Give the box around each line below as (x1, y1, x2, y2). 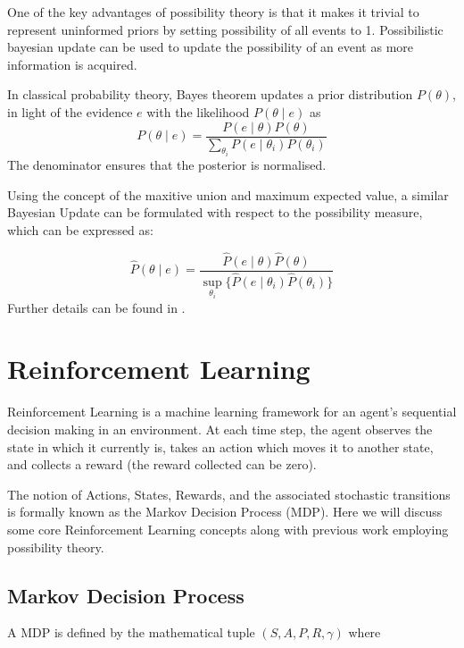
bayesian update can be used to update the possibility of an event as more (7, 38, 414, 56)
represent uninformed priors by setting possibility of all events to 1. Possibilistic (7, 20, 443, 38)
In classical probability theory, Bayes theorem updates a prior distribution (7, 85, 413, 104)
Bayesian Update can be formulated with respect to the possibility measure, (7, 203, 423, 222)
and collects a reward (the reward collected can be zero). (7, 455, 317, 474)
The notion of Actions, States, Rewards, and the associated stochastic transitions (7, 484, 451, 503)
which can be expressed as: (7, 220, 153, 239)
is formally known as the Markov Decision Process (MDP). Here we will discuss (7, 502, 443, 521)
